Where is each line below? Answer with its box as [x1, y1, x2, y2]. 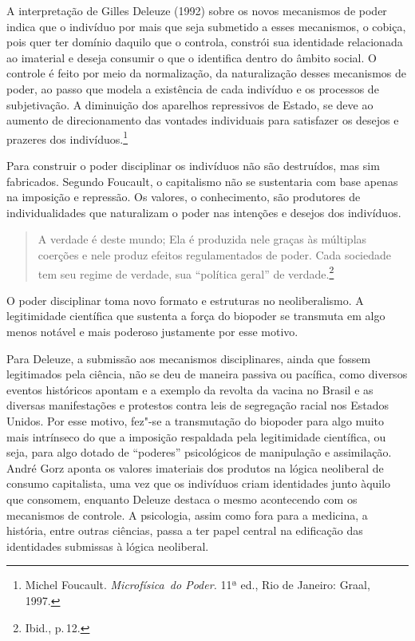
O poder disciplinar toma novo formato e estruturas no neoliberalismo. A [6, 291, 364, 308]
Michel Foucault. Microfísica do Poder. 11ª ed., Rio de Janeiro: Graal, [25, 576, 370, 593]
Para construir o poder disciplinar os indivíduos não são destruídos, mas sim [6, 157, 380, 173]
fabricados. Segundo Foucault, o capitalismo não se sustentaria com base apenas [6, 172, 398, 189]
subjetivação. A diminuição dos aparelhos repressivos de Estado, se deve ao [6, 96, 373, 113]
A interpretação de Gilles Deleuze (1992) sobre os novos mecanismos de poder [6, 2, 387, 18]
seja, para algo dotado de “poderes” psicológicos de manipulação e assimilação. [6, 444, 392, 461]
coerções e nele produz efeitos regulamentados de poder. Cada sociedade [38, 246, 391, 263]
